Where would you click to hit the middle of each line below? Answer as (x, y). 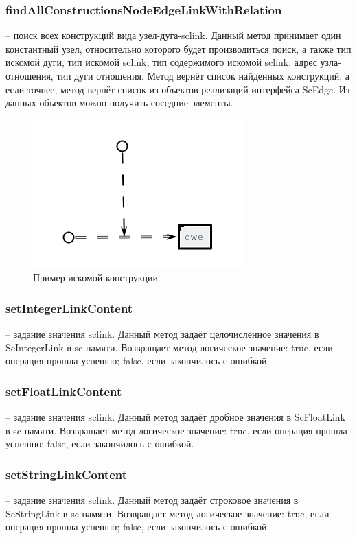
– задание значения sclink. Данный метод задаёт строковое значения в (152, 500)
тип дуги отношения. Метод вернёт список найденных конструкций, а (203, 75)
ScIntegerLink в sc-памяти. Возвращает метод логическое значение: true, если (169, 347)
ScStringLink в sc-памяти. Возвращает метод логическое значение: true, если (168, 513)
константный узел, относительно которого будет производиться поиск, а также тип (178, 48)
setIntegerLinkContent (69, 308)
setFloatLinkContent (64, 391)
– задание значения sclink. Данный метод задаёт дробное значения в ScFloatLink (176, 417)
